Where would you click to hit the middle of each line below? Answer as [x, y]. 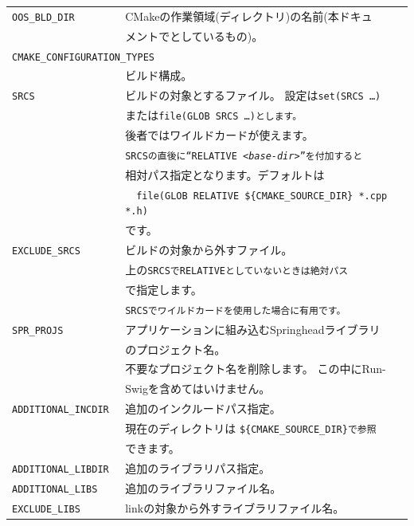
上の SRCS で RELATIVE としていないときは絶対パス [237, 269]
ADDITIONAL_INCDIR [61, 410]
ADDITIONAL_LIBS [55, 489]
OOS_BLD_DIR [43, 17]
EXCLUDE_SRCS [46, 251]
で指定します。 [164, 289]
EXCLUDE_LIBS [46, 509]
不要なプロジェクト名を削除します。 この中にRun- [256, 369]
